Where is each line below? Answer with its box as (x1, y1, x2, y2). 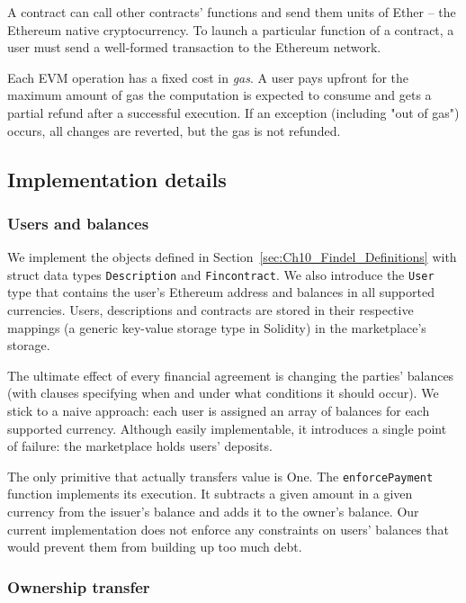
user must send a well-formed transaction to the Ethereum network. (7, 38, 381, 57)
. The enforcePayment (309, 466, 434, 485)
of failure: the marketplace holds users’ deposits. (7, 436, 273, 455)
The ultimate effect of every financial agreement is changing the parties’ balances (7, 365, 454, 384)
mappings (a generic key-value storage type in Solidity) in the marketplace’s (7, 318, 426, 337)
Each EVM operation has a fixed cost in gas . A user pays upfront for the (7, 67, 409, 86)
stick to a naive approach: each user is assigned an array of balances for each (7, 400, 430, 419)
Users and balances (7, 211, 149, 234)
